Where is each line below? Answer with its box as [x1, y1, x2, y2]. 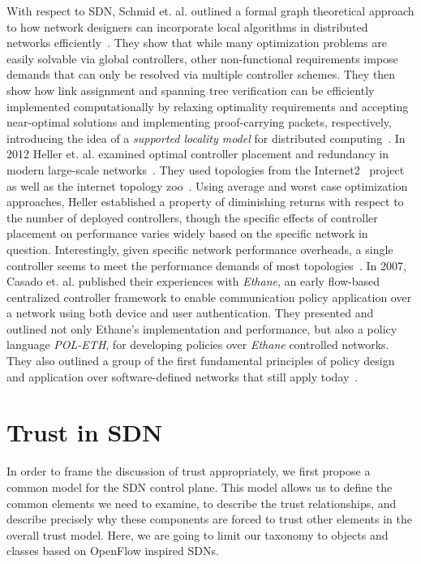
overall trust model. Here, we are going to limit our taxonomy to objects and [6, 526, 389, 543]
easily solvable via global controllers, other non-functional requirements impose [6, 50, 398, 67]
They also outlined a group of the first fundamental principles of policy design [6, 352, 395, 369]
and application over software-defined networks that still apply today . [6, 368, 359, 385]
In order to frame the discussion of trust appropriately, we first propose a [6, 463, 371, 480]
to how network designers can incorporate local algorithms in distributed [6, 18, 368, 35]
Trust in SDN [6, 415, 163, 449]
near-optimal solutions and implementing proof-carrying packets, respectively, [6, 114, 392, 131]
